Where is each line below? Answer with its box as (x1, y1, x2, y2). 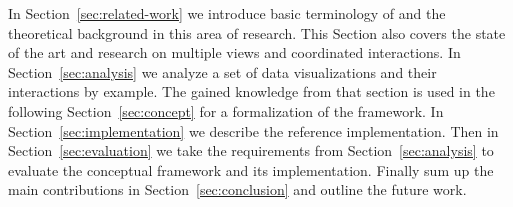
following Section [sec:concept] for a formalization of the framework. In (8, 100, 444, 121)
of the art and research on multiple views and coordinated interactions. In (8, 42, 461, 63)
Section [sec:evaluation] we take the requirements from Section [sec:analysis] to (8, 140, 494, 161)
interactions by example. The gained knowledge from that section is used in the (8, 81, 495, 102)
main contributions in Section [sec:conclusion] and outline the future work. (8, 179, 467, 200)
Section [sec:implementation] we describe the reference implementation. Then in (8, 120, 499, 141)
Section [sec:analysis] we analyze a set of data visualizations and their (8, 61, 437, 82)
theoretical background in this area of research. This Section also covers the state (8, 22, 506, 43)
